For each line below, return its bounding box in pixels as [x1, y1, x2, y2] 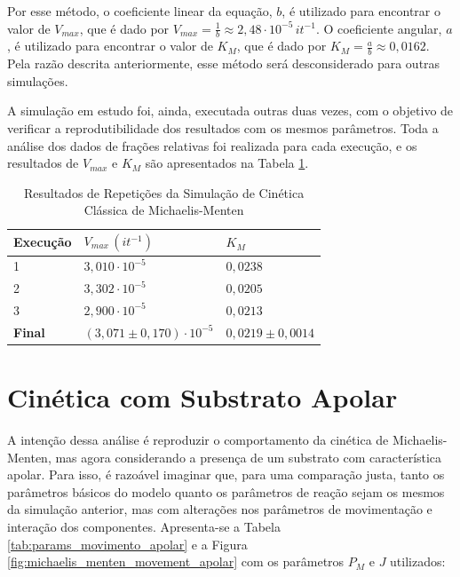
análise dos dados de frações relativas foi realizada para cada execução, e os [7, 136, 417, 154]
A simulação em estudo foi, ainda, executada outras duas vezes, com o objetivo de [7, 101, 454, 120]
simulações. [7, 71, 68, 90]
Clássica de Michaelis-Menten [83, 201, 244, 219]
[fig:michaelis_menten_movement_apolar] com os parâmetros [7, 552, 345, 571]
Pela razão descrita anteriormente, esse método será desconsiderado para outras [7, 54, 440, 73]
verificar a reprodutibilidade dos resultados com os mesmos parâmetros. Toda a [7, 119, 439, 138]
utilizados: [390, 552, 446, 571]
